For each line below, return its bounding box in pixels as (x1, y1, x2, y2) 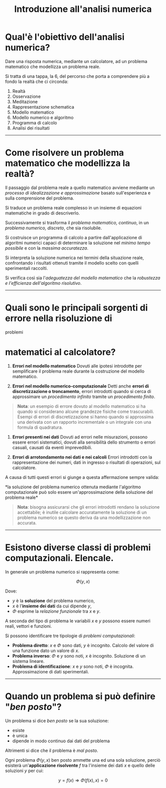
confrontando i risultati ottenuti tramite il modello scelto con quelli (5, 260, 139, 266)
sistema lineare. (12, 658, 45, 664)
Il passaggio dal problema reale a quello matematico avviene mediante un (5, 185, 155, 191)
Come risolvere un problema (5, 147, 124, 158)
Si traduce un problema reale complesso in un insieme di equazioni (5, 204, 142, 210)
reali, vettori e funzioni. (5, 623, 52, 629)
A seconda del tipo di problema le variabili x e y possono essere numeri (5, 618, 151, 624)
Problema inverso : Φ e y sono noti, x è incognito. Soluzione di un (12, 653, 146, 658)
